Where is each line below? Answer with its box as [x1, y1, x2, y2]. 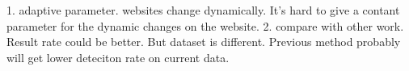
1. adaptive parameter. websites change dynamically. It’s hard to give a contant [6, 2, 400, 18]
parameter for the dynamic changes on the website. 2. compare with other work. [6, 17, 404, 34]
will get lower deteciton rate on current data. [6, 48, 230, 65]
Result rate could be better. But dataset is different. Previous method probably [6, 33, 401, 50]
